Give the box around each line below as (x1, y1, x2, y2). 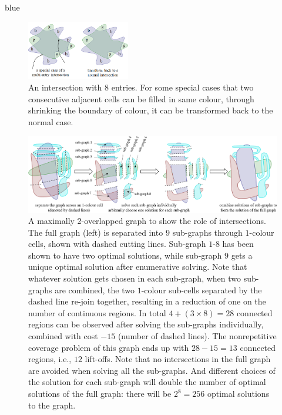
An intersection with (28, 81, 102, 93)
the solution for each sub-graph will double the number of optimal (28, 376, 266, 388)
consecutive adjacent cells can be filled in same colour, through (28, 92, 254, 105)
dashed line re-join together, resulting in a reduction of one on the (28, 295, 266, 307)
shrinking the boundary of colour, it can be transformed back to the (28, 104, 273, 116)
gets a (231, 249, 253, 261)
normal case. (28, 115, 73, 128)
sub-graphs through (172, 226, 243, 238)
